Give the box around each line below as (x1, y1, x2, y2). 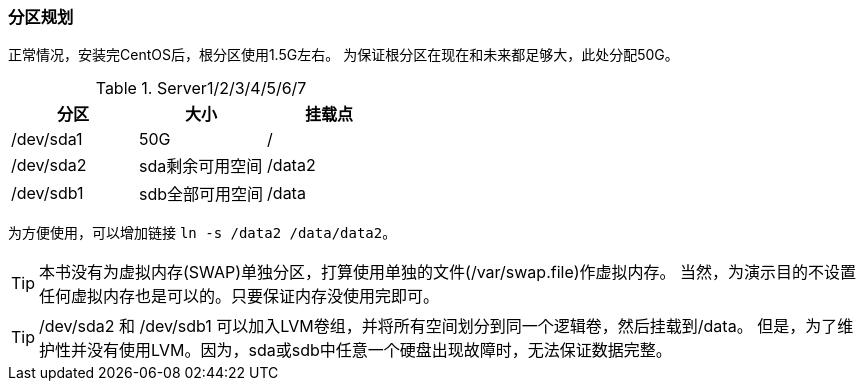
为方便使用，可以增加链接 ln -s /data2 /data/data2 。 (8, 224, 397, 242)
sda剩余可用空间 (139, 156, 263, 177)
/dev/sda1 (11, 129, 83, 150)
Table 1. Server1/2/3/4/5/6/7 (95, 78, 307, 99)
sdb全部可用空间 (139, 184, 264, 205)
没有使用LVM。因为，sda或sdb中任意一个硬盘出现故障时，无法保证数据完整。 (87, 340, 672, 361)
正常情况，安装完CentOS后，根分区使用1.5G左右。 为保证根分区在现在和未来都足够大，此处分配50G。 (8, 46, 679, 64)
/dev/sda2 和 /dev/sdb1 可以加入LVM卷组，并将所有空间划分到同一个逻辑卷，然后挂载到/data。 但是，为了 (39, 316, 838, 337)
